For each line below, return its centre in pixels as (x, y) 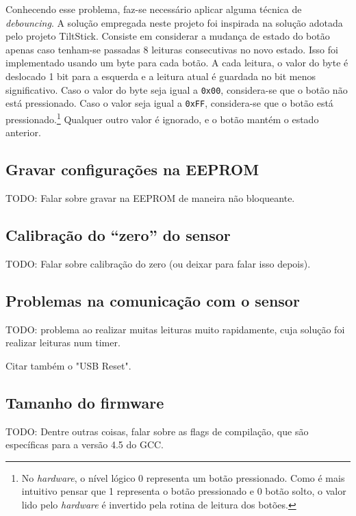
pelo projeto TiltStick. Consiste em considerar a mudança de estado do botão (168, 36)
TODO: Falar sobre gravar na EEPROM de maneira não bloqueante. (150, 197)
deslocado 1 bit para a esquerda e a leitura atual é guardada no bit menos (161, 76)
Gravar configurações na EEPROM (132, 169)
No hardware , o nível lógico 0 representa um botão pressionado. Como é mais (183, 477)
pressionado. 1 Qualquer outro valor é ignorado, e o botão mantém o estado (162, 118)
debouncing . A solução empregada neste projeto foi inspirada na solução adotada (174, 22)
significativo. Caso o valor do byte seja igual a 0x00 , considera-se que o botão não (177, 89)
